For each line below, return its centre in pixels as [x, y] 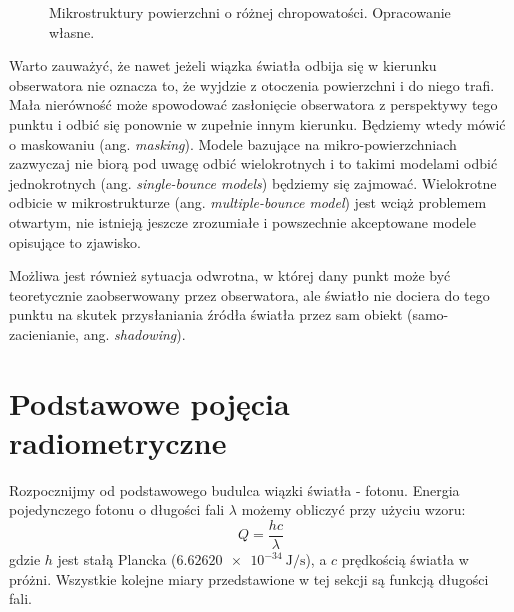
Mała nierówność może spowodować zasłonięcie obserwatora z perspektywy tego [253, 104]
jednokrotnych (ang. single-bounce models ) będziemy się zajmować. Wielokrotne [253, 182]
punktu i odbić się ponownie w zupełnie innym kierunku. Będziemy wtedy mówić [257, 123]
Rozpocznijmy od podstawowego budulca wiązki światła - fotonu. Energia [234, 489]
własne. [72, 31]
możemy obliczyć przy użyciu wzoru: [353, 509]
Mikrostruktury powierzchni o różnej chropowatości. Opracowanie [250, 12]
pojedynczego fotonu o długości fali [117, 509]
